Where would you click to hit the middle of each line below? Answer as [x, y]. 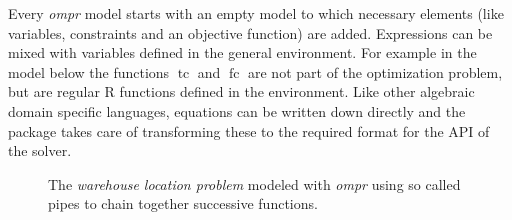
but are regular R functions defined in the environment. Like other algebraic [241, 91]
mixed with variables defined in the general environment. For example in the [242, 52]
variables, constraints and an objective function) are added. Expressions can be [250, 32]
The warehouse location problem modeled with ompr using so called [254, 183]
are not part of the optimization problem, [375, 71]
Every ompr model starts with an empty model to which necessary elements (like [256, 13]
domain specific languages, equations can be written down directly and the [237, 110]
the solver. [40, 150]
